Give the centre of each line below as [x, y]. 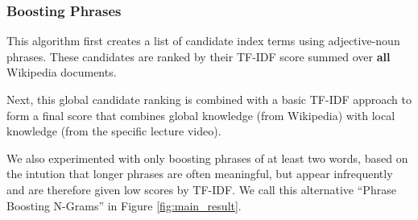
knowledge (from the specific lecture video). [114, 131]
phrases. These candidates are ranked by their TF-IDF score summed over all [199, 56]
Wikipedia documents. [62, 72]
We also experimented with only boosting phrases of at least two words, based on [207, 158]
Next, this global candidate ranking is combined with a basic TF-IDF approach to [209, 99]
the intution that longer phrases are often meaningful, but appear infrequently [200, 174]
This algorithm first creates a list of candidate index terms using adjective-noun [203, 41]
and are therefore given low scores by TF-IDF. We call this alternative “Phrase [201, 189]
